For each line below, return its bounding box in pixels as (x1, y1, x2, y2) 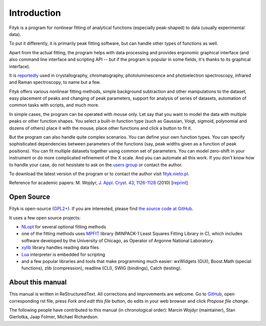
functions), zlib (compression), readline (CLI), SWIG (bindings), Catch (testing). (21, 265, 182, 271)
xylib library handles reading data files (21, 245, 99, 251)
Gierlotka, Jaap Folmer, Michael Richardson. (9, 314, 99, 320)
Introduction (9, 7, 61, 18)
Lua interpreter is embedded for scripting (21, 252, 105, 257)
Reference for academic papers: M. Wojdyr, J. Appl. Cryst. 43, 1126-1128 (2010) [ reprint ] (9, 180, 188, 186)
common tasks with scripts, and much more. (9, 102, 100, 108)
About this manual (9, 278, 67, 287)
